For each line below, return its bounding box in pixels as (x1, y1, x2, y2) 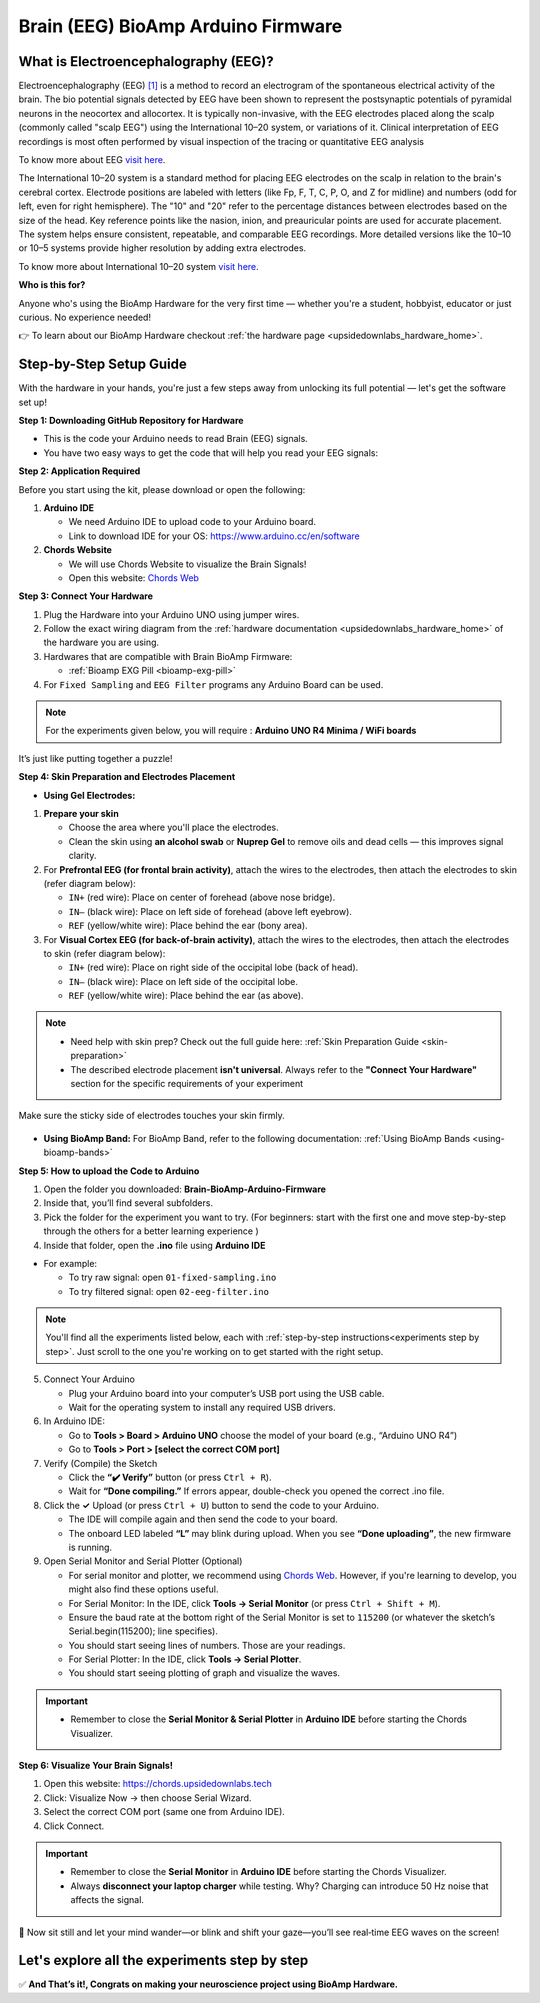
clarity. (68, 850, 97, 862)
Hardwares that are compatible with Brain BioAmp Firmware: (43, 650, 293, 662)
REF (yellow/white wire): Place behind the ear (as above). (68, 990, 304, 1002)
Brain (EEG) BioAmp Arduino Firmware (18, 15, 343, 37)
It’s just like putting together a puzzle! (18, 752, 173, 764)
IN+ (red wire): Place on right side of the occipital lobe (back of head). (68, 961, 359, 974)
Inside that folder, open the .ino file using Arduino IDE (43, 1239, 266, 1251)
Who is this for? (18, 279, 86, 291)
